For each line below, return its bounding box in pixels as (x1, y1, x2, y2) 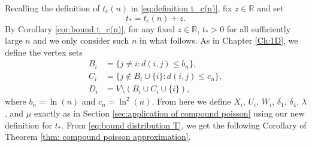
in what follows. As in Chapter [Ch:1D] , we (140, 34, 298, 47)
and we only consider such (33, 34, 129, 47)
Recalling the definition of (5, 2, 100, 14)
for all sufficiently (226, 22, 291, 35)
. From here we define (152, 95, 231, 108)
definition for (5, 118, 53, 131)
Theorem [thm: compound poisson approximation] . (5, 130, 191, 143)
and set (257, 2, 284, 14)
